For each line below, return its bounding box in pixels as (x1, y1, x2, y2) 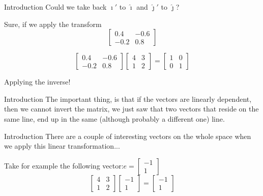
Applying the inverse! (4, 76, 71, 87)
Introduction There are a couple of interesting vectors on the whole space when (4, 130, 251, 141)
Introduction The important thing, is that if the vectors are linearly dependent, (4, 93, 252, 104)
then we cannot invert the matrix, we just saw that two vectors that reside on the (4, 103, 259, 114)
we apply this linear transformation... (4, 141, 120, 151)
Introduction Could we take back (4, 2, 107, 12)
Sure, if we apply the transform (4, 18, 102, 29)
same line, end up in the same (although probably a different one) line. (4, 113, 225, 124)
